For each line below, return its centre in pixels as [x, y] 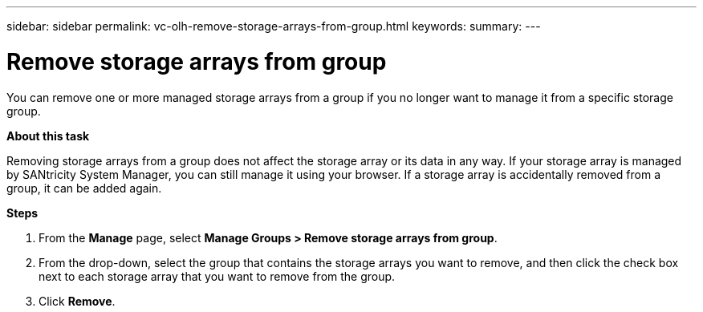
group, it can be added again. [84, 188]
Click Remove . [77, 301]
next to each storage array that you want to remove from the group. [217, 276]
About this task [48, 136]
